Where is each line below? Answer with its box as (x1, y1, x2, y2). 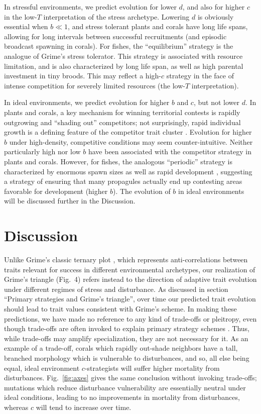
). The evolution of (112, 185, 171, 196)
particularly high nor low (4, 146, 81, 157)
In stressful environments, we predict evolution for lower (4, 2, 177, 12)
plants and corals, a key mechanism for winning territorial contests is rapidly (4, 107, 240, 117)
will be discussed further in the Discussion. (4, 195, 136, 206)
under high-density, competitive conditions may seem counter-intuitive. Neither (9, 136, 253, 147)
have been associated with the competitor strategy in (88, 146, 251, 157)
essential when (4, 21, 48, 32)
